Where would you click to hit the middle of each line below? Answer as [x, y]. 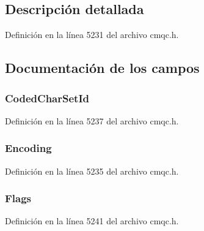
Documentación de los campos [102, 68]
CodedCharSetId [47, 98]
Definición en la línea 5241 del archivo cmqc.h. [92, 221]
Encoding [28, 148]
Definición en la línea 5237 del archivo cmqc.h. [92, 120]
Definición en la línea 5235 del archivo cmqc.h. [92, 171]
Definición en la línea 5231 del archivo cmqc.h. [92, 35]
